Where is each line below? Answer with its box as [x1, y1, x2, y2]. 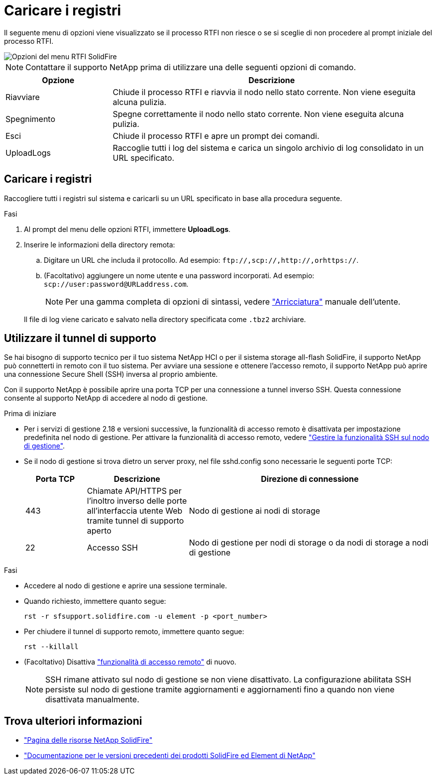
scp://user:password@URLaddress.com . [44, 279, 189, 288]
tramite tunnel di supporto [87, 516, 184, 526]
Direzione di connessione [261, 474, 359, 484]
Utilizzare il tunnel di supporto [4, 332, 156, 345]
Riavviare [5, 92, 40, 102]
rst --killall [24, 643, 79, 651]
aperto [87, 526, 111, 536]
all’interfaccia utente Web [87, 506, 183, 516]
